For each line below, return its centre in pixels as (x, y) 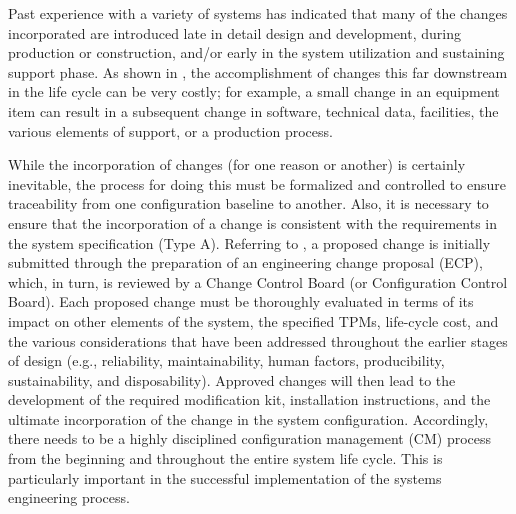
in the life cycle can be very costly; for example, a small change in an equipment (254, 91)
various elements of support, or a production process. (170, 130)
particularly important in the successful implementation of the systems (225, 477)
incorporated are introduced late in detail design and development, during (234, 32)
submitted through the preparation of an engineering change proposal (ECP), (245, 262)
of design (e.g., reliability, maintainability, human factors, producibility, (226, 360)
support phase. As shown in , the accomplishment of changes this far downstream (258, 71)
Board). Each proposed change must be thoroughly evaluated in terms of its (241, 301)
